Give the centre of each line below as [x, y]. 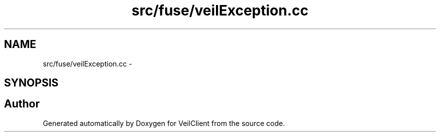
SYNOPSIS [31, 83]
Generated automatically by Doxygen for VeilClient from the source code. [164, 123]
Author [22, 104]
